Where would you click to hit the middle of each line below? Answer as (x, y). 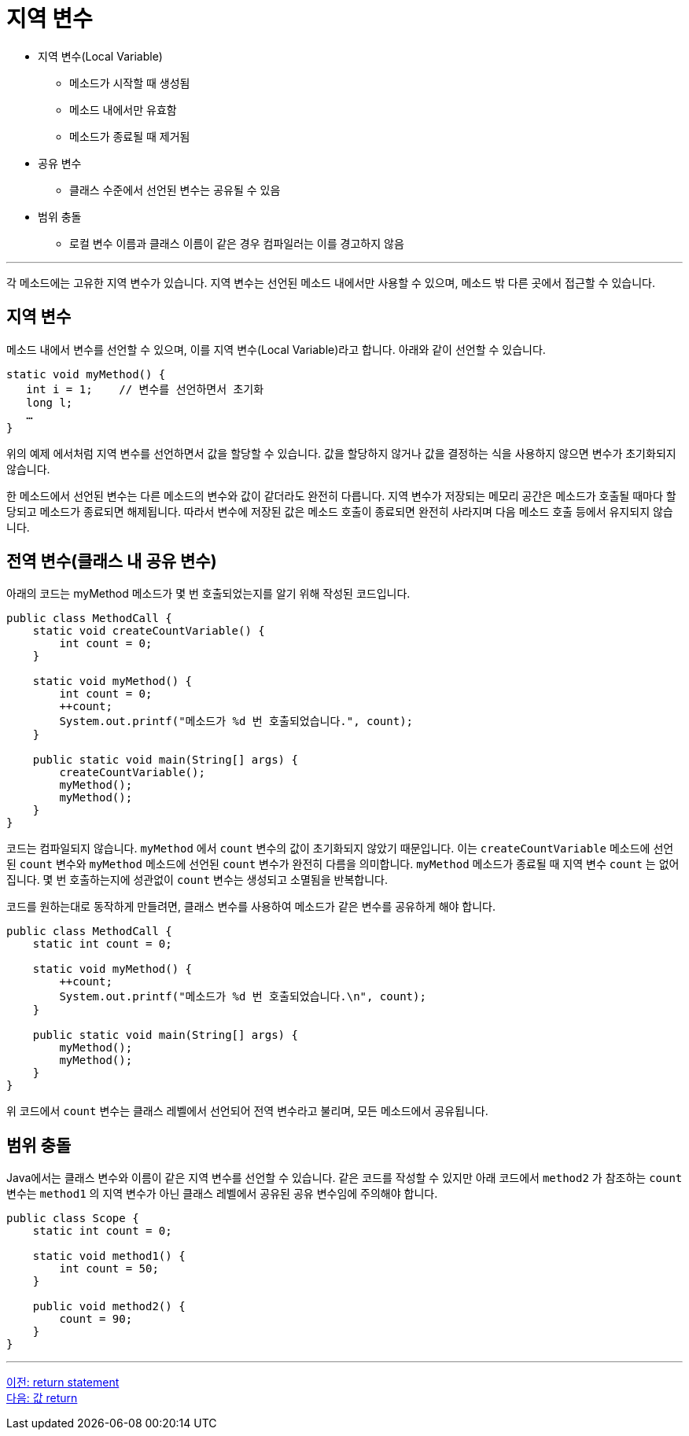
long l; (50, 402)
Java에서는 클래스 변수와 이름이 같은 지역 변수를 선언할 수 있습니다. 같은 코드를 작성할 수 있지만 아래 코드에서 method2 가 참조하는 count (344, 1178)
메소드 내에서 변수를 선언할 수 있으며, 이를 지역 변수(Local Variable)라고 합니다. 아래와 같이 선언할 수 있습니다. (276, 349)
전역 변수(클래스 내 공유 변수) (112, 562)
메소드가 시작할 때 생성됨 (130, 83)
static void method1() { (109, 1256)
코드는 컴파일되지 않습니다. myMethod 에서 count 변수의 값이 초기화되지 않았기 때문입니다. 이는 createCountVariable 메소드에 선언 (340, 849)
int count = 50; (109, 1269)
